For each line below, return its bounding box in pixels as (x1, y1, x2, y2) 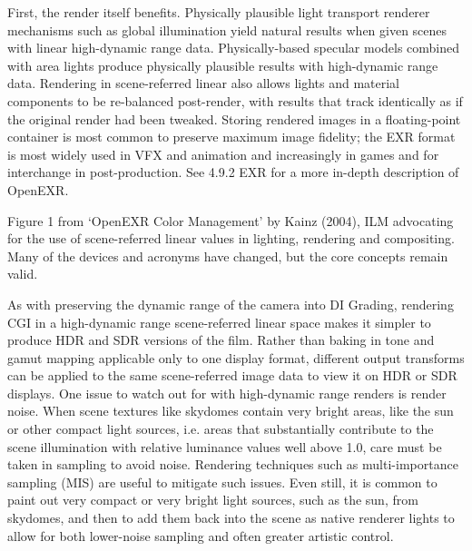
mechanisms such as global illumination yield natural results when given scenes (7, 20, 447, 39)
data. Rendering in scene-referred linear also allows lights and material (7, 74, 400, 93)
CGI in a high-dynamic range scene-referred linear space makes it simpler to (7, 312, 431, 331)
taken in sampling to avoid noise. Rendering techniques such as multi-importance (7, 455, 458, 474)
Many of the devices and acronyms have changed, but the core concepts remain (7, 246, 448, 265)
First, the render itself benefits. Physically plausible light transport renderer (7, 3, 430, 21)
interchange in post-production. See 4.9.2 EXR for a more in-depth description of (7, 162, 459, 182)
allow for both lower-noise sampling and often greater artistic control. (7, 526, 394, 545)
